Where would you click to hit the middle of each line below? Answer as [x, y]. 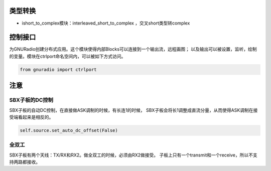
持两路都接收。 [25, 162]
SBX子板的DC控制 [31, 100]
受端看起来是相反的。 [31, 117]
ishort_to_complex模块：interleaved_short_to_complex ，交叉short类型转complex [106, 23]
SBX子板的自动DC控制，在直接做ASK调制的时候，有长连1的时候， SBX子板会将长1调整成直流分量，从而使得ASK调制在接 [133, 110]
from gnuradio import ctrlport [58, 69]
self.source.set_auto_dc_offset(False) [69, 130]
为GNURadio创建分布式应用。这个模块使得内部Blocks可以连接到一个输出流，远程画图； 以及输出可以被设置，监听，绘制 [133, 49]
